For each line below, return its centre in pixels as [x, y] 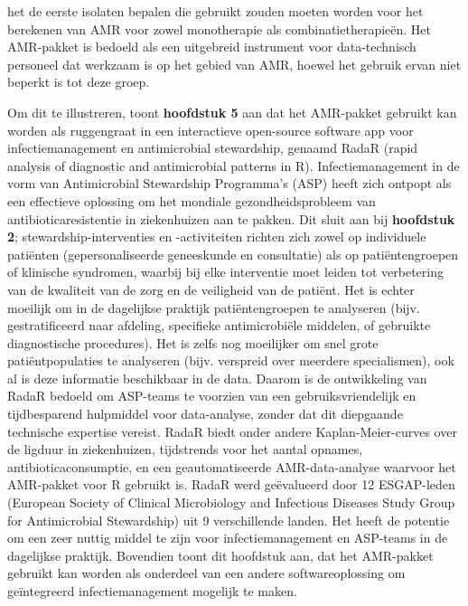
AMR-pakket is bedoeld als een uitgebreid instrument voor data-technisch [212, 47]
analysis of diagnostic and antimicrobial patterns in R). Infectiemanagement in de [234, 165]
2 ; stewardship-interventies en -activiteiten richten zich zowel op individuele [217, 237]
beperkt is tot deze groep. [79, 82]
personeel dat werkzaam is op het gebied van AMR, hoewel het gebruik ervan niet [234, 64]
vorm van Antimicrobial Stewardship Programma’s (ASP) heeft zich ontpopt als [229, 183]
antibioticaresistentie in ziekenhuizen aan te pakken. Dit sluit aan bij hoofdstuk [231, 218]
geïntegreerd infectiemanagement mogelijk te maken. [152, 591]
